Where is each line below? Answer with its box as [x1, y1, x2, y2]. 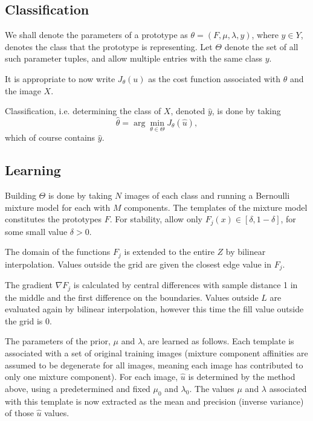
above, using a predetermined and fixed [5, 382, 150, 394]
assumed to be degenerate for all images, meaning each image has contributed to [5, 358, 303, 371]
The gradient [5, 278, 53, 291]
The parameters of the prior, [5, 335, 111, 347]
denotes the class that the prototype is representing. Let [5, 40, 213, 53]
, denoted [170, 104, 205, 117]
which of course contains [5, 131, 95, 144]
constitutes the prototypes [5, 213, 102, 225]
